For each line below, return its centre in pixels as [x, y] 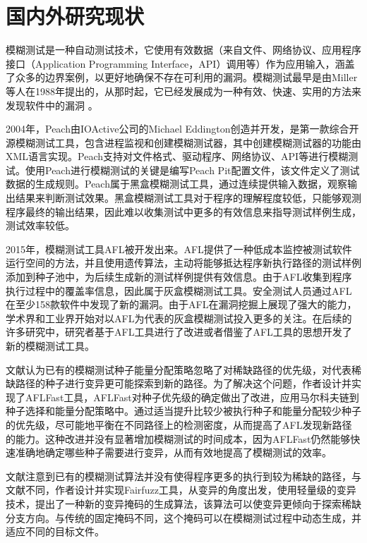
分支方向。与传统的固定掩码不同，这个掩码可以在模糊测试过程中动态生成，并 [183, 517]
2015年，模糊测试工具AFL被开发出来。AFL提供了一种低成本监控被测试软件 [179, 249]
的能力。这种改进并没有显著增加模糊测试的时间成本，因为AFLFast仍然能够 [178, 438]
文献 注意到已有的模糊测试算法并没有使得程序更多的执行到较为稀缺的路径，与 [183, 476]
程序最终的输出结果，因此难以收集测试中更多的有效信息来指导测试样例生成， [183, 211]
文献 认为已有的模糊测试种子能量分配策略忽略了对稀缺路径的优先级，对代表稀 [183, 369]
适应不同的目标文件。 [55, 531]
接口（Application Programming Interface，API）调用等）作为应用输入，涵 [175, 63]
